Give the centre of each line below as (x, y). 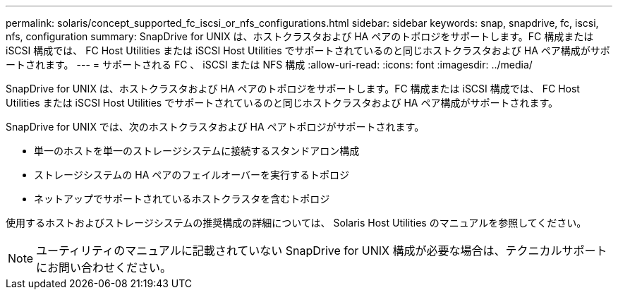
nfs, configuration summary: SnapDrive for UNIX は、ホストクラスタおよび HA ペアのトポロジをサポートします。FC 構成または (300, 36)
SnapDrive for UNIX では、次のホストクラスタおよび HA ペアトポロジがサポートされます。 (215, 127)
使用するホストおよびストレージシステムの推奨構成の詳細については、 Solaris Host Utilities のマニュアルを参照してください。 (296, 223)
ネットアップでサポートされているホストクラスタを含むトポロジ (182, 199)
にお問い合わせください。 (104, 267)
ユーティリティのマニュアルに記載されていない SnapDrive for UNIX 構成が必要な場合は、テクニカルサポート (322, 251)
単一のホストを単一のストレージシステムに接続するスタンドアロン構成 (197, 151)
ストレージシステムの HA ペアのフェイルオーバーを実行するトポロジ (192, 175)
